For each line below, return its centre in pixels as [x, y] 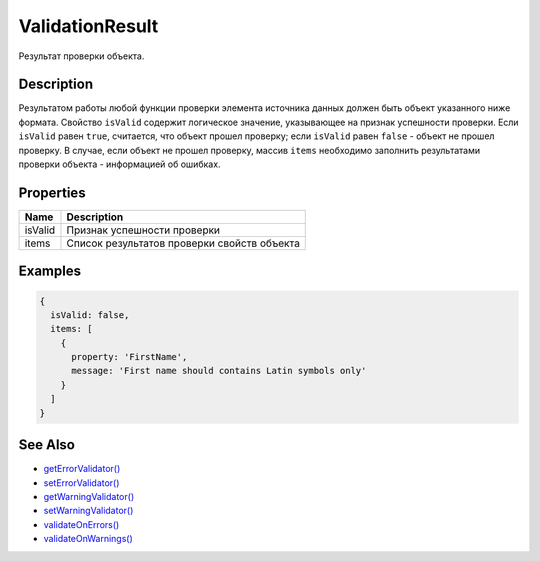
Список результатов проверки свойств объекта [183, 243]
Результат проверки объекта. [81, 56]
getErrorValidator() [82, 469]
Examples [50, 271]
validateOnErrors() [81, 524]
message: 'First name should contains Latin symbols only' [219, 371]
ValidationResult [88, 26]
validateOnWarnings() [88, 539]
